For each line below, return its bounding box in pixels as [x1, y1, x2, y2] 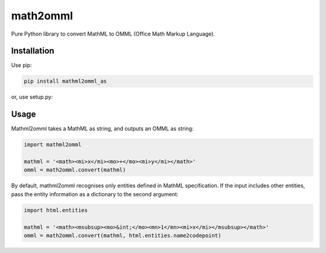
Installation [11, 46, 54, 56]
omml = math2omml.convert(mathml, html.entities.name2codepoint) [24, 232, 222, 239]
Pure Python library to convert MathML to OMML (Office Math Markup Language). [11, 30, 216, 37]
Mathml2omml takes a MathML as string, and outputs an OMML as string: [11, 125, 194, 132]
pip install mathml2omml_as [24, 78, 107, 85]
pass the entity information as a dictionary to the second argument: [11, 190, 179, 197]
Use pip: [11, 62, 33, 69]
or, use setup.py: [11, 94, 53, 101]
